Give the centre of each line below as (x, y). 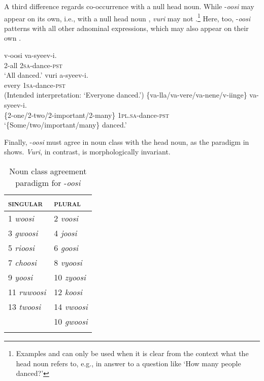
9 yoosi (21, 277)
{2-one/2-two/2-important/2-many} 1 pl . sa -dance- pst (87, 115)
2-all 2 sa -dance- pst (34, 65)
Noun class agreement (48, 171)
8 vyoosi (68, 262)
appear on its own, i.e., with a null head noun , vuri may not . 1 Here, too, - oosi (127, 17)
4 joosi (65, 233)
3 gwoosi (23, 233)
